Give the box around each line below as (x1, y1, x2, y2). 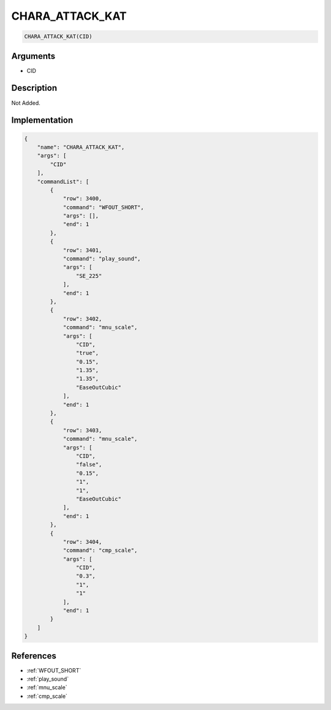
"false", (75, 461, 102, 468)
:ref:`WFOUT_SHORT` (26, 666, 82, 674)
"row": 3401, (63, 246, 102, 254)
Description (11, 83, 58, 93)
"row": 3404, (63, 538, 102, 545)
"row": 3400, (63, 195, 102, 202)
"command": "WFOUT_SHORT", (63, 204, 144, 211)
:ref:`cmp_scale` (26, 692, 67, 700)
